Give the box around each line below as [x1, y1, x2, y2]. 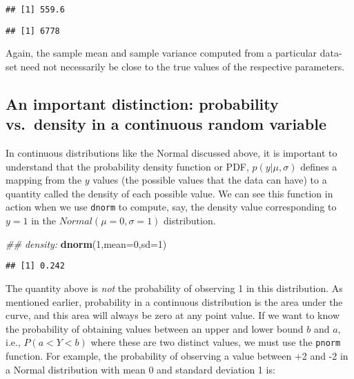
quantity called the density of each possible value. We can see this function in [6, 186, 333, 200]
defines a [300, 159, 337, 173]
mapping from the [6, 173, 82, 187]
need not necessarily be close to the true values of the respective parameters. [20, 59, 345, 73]
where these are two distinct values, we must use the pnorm [90, 335, 341, 349]
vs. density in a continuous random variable [6, 113, 327, 135]
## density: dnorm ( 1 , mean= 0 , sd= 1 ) [6, 236, 167, 251]
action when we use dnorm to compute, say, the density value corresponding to [6, 200, 337, 214]
